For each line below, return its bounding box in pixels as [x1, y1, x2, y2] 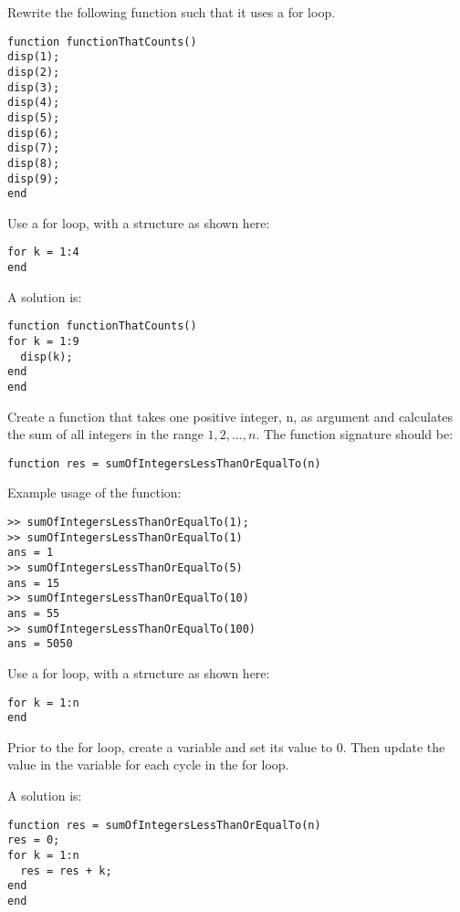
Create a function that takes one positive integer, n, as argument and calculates [7, 406, 454, 425]
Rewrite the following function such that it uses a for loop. [7, 3, 336, 21]
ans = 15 [7, 576, 60, 590]
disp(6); [7, 126, 60, 140]
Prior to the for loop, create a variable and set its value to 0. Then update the [7, 737, 445, 756]
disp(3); [7, 80, 60, 94]
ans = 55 [7, 606, 60, 620]
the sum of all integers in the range [7, 425, 204, 444]
